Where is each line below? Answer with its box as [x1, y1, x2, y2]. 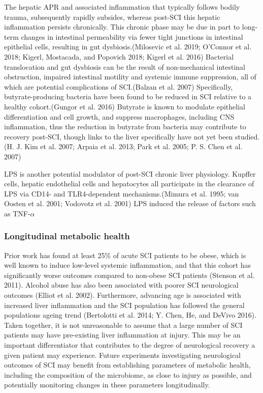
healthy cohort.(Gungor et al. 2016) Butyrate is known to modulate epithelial [4, 101, 245, 111]
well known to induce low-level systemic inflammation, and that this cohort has [4, 260, 251, 270]
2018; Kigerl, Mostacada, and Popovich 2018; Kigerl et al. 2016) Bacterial [4, 51, 234, 62]
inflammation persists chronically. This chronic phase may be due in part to [4, 21, 240, 32]
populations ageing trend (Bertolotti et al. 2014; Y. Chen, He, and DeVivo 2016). [4, 310, 257, 320]
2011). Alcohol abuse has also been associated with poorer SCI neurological [4, 279, 239, 290]
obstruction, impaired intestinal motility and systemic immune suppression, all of [4, 71, 256, 82]
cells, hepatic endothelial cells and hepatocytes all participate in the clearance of [4, 178, 254, 189]
